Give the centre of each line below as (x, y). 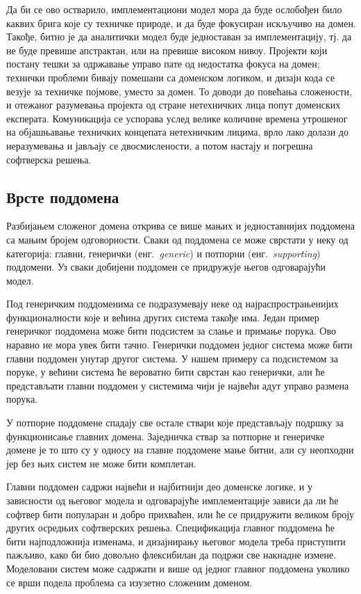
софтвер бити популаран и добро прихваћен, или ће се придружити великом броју (180, 514)
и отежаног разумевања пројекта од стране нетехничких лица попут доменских (174, 105)
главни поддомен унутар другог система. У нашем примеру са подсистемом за (172, 358)
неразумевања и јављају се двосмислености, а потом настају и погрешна (160, 145)
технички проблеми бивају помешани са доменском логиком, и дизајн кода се (170, 77)
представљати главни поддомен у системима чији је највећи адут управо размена (178, 385)
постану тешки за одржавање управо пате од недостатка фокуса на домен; (163, 64)
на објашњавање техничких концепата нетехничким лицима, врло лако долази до (177, 132)
